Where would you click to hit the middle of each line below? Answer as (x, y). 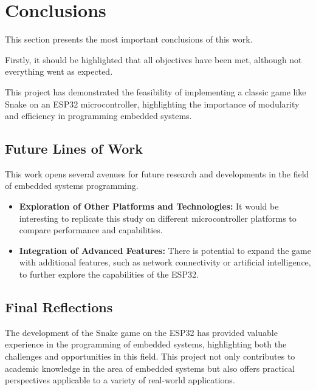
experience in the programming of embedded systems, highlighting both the (146, 344)
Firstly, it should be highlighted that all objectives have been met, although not (153, 59)
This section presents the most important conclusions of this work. (129, 39)
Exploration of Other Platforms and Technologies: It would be (149, 206)
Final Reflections (59, 307)
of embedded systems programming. (72, 186)
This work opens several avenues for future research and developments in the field (157, 173)
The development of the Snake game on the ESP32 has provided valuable (141, 332)
